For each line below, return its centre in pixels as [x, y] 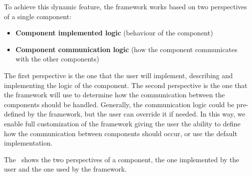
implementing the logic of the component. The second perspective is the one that [126, 85]
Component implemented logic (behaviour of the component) [114, 33]
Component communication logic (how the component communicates [126, 49]
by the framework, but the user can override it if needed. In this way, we [137, 114]
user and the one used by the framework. [65, 169]
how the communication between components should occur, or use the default [121, 133]
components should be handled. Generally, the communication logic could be [119, 104]
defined [15, 114]
